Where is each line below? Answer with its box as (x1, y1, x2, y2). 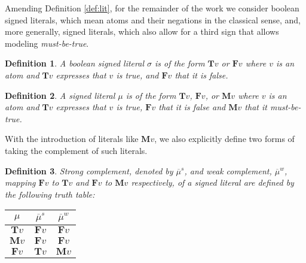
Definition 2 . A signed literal (5, 89, 115, 101)
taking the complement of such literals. (5, 144, 148, 156)
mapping (5, 176, 36, 189)
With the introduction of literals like (5, 132, 139, 145)
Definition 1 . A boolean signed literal (5, 57, 144, 69)
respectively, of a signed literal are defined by (131, 176, 294, 189)
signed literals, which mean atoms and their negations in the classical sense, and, (5, 13, 301, 26)
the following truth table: (5, 188, 95, 200)
